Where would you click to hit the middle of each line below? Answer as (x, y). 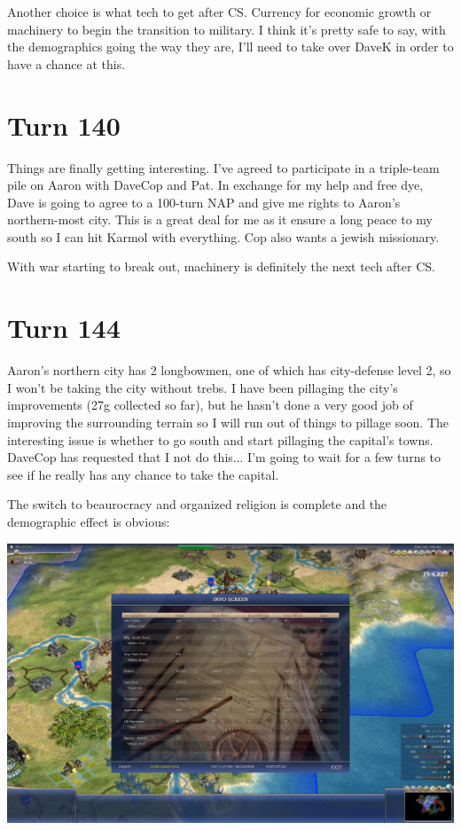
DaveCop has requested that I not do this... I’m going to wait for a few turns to (224, 457)
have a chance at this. (66, 63)
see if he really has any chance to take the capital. (143, 474)
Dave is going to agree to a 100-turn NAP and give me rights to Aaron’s (204, 202)
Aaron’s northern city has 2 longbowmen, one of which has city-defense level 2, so (229, 370)
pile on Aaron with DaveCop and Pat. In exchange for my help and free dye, (215, 185)
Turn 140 (64, 125)
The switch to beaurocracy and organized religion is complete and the (197, 504)
